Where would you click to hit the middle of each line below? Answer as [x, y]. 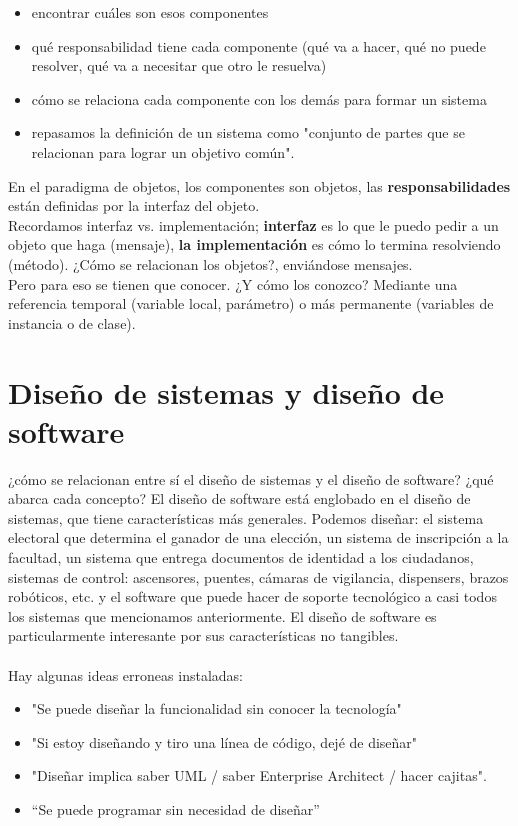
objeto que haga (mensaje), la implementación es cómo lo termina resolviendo [254, 244]
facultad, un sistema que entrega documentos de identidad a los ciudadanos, [241, 557]
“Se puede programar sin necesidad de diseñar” [175, 808]
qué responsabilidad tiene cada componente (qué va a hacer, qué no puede [258, 45]
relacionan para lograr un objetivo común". [163, 151]
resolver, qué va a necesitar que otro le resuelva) [179, 65]
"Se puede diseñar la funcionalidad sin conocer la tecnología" [216, 708]
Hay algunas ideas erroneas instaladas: [125, 674]
